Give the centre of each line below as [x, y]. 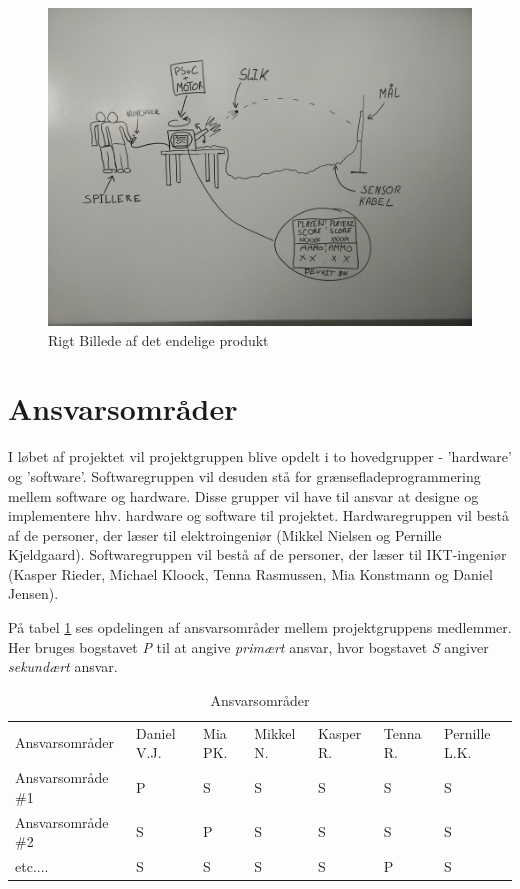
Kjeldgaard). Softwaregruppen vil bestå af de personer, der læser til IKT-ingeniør [257, 554]
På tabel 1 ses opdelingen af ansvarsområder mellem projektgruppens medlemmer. [260, 627]
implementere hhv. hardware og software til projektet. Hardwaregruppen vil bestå [258, 515]
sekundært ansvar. [63, 666]
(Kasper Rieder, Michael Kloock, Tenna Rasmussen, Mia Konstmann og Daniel [250, 573]
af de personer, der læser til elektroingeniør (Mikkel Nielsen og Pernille [225, 534]
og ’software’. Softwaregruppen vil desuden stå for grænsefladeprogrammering [244, 475]
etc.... [32, 866]
